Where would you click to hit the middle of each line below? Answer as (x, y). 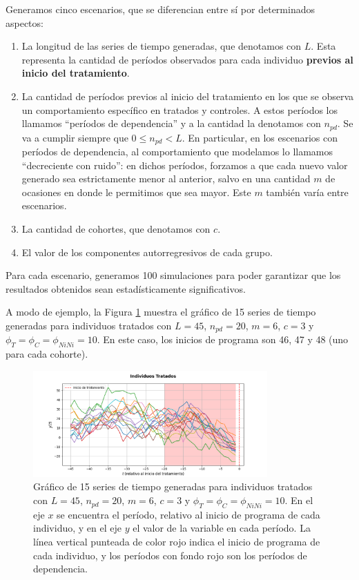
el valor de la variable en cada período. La (222, 528)
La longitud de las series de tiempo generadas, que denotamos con (162, 46)
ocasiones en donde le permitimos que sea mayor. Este (136, 192)
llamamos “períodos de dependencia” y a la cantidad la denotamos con (171, 123)
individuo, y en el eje (77, 528)
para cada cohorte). (47, 354)
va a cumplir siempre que (75, 137)
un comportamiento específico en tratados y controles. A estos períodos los (180, 109)
